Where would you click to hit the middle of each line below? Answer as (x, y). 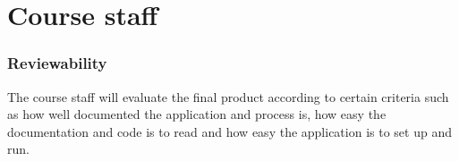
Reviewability (57, 63)
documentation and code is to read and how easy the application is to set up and (229, 131)
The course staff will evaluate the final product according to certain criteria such (228, 96)
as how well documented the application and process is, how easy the (197, 114)
